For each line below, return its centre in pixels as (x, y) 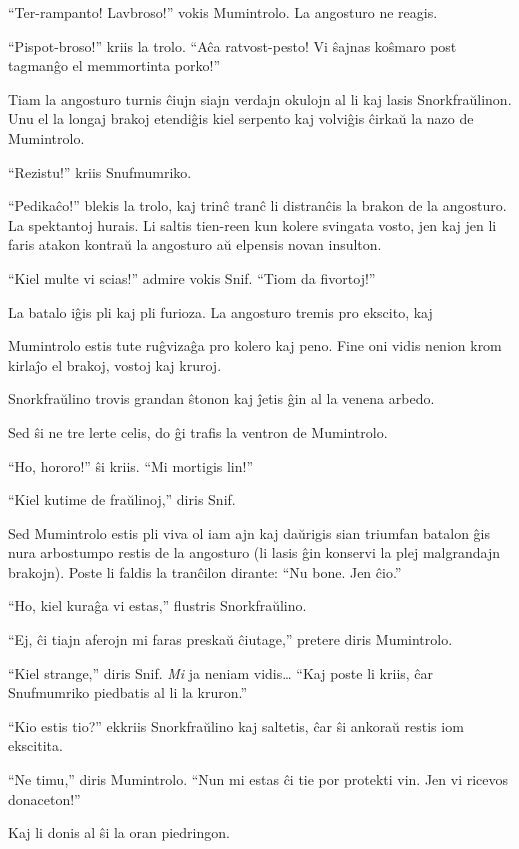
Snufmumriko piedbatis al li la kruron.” (128, 692)
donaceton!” (44, 798)
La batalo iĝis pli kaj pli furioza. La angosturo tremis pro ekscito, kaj (220, 311)
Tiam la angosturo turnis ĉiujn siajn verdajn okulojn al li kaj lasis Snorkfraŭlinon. (260, 98)
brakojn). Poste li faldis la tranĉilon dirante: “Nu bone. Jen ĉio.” (205, 571)
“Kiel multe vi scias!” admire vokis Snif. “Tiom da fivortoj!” (192, 277)
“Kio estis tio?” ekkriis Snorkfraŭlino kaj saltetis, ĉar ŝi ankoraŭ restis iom (236, 725)
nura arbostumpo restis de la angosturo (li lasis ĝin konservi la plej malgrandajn (254, 552)
